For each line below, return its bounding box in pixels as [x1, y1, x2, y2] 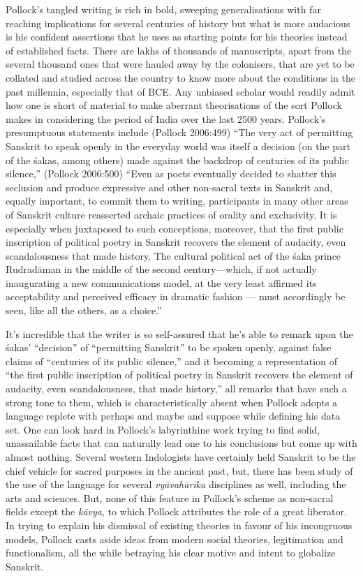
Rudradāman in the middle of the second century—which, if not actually [6, 262, 317, 276]
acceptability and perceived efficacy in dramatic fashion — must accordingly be [6, 289, 346, 304]
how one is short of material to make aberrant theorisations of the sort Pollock [6, 98, 342, 112]
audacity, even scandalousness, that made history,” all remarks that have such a [6, 381, 347, 396]
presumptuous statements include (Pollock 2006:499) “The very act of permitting [6, 125, 353, 140]
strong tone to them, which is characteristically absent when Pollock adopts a [6, 394, 338, 409]
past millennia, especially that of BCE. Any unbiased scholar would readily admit [6, 84, 355, 98]
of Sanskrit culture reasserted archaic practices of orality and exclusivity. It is [6, 207, 337, 221]
